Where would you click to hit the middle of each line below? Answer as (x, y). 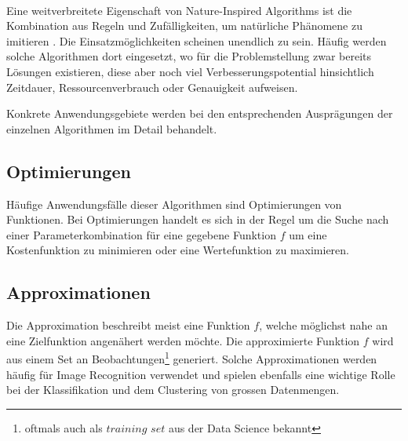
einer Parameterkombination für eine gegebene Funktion (141, 234)
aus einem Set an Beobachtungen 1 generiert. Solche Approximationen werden (192, 357)
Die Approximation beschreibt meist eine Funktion (128, 325)
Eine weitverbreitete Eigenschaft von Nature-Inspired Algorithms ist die (179, 10)
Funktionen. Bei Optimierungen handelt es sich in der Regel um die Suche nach (198, 219)
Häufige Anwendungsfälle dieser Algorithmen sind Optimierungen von (174, 204)
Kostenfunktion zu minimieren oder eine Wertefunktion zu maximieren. (178, 250)
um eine (308, 234)
